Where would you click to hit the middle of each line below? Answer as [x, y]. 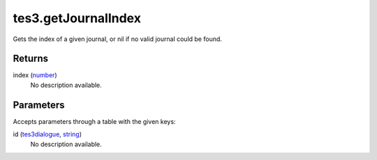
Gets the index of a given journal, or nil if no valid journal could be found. [118, 39]
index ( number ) [35, 75]
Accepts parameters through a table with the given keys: [94, 121]
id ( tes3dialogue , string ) [47, 134]
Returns [31, 59]
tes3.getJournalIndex [77, 18]
